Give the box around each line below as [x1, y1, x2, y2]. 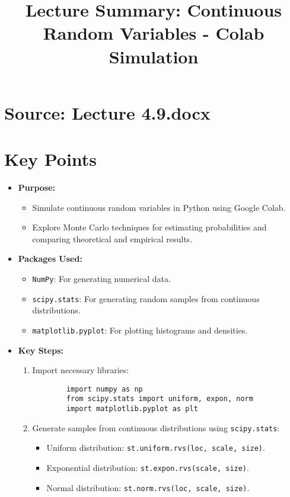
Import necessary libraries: [32, 364, 129, 376]
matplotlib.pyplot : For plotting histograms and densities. [32, 323, 248, 336]
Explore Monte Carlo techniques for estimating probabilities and [32, 221, 267, 233]
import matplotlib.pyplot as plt [66, 405, 198, 413]
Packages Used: [18, 252, 82, 265]
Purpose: [18, 181, 56, 194]
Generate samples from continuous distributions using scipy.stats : [32, 421, 280, 434]
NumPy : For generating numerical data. [32, 272, 171, 285]
